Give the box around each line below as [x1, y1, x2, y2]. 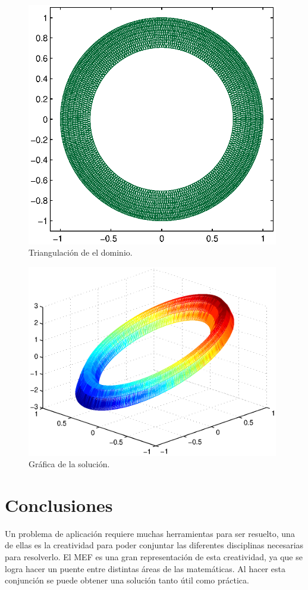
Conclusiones [5, 492, 113, 517]
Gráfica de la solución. [29, 458, 110, 470]
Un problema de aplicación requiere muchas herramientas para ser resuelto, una [5, 527, 295, 539]
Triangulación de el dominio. [29, 246, 133, 259]
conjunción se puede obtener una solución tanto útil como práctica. [5, 574, 249, 586]
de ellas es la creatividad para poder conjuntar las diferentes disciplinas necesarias [5, 539, 304, 551]
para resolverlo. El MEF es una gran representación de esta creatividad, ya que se [5, 551, 303, 563]
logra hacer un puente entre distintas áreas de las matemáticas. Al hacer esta [5, 562, 285, 575]
